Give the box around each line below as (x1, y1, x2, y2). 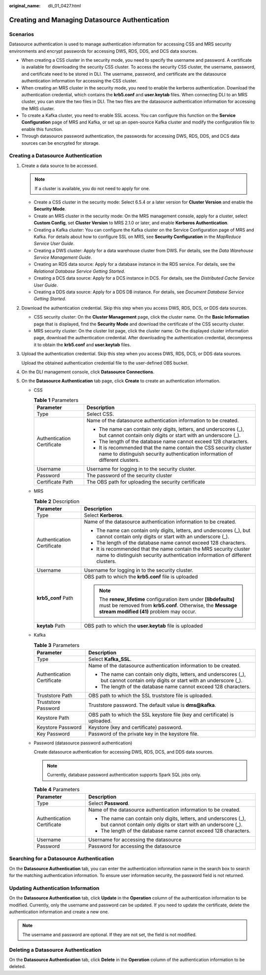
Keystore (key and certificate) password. (88, 724, 183, 731)
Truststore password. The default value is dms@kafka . (88, 702, 216, 708)
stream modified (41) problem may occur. (99, 608, 197, 615)
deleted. (9, 964, 26, 970)
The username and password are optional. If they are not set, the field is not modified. (22, 932, 197, 937)
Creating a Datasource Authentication (9, 152, 102, 159)
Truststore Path (36, 692, 72, 699)
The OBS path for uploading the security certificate (86, 479, 205, 486)
